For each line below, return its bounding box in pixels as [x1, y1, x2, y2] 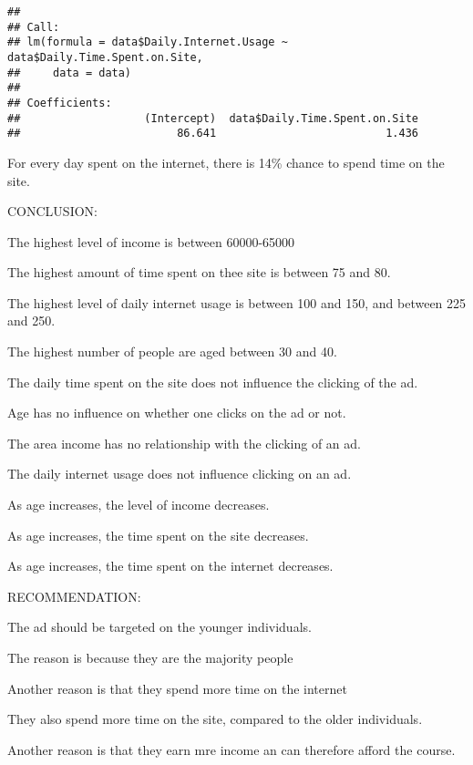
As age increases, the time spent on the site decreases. [7, 525, 309, 544]
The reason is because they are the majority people [7, 648, 293, 667]
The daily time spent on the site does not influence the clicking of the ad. [7, 372, 418, 391]
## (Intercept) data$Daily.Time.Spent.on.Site [7, 111, 419, 125]
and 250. [7, 311, 56, 330]
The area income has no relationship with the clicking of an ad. [7, 433, 361, 452]
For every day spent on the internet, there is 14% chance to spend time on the [7, 152, 445, 171]
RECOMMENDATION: [7, 586, 141, 605]
